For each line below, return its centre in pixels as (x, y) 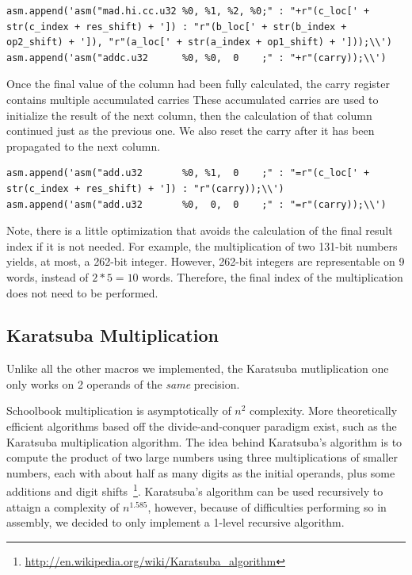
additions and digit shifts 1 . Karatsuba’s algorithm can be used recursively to (195, 490)
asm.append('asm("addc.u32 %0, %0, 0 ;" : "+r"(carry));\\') (196, 57)
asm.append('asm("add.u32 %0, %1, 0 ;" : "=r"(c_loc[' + (188, 173)
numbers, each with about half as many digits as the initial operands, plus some (201, 472)
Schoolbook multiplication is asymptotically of (119, 410)
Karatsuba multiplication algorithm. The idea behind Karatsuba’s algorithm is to (204, 441)
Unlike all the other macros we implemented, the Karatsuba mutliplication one (198, 368)
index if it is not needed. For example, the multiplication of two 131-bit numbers (202, 245)
